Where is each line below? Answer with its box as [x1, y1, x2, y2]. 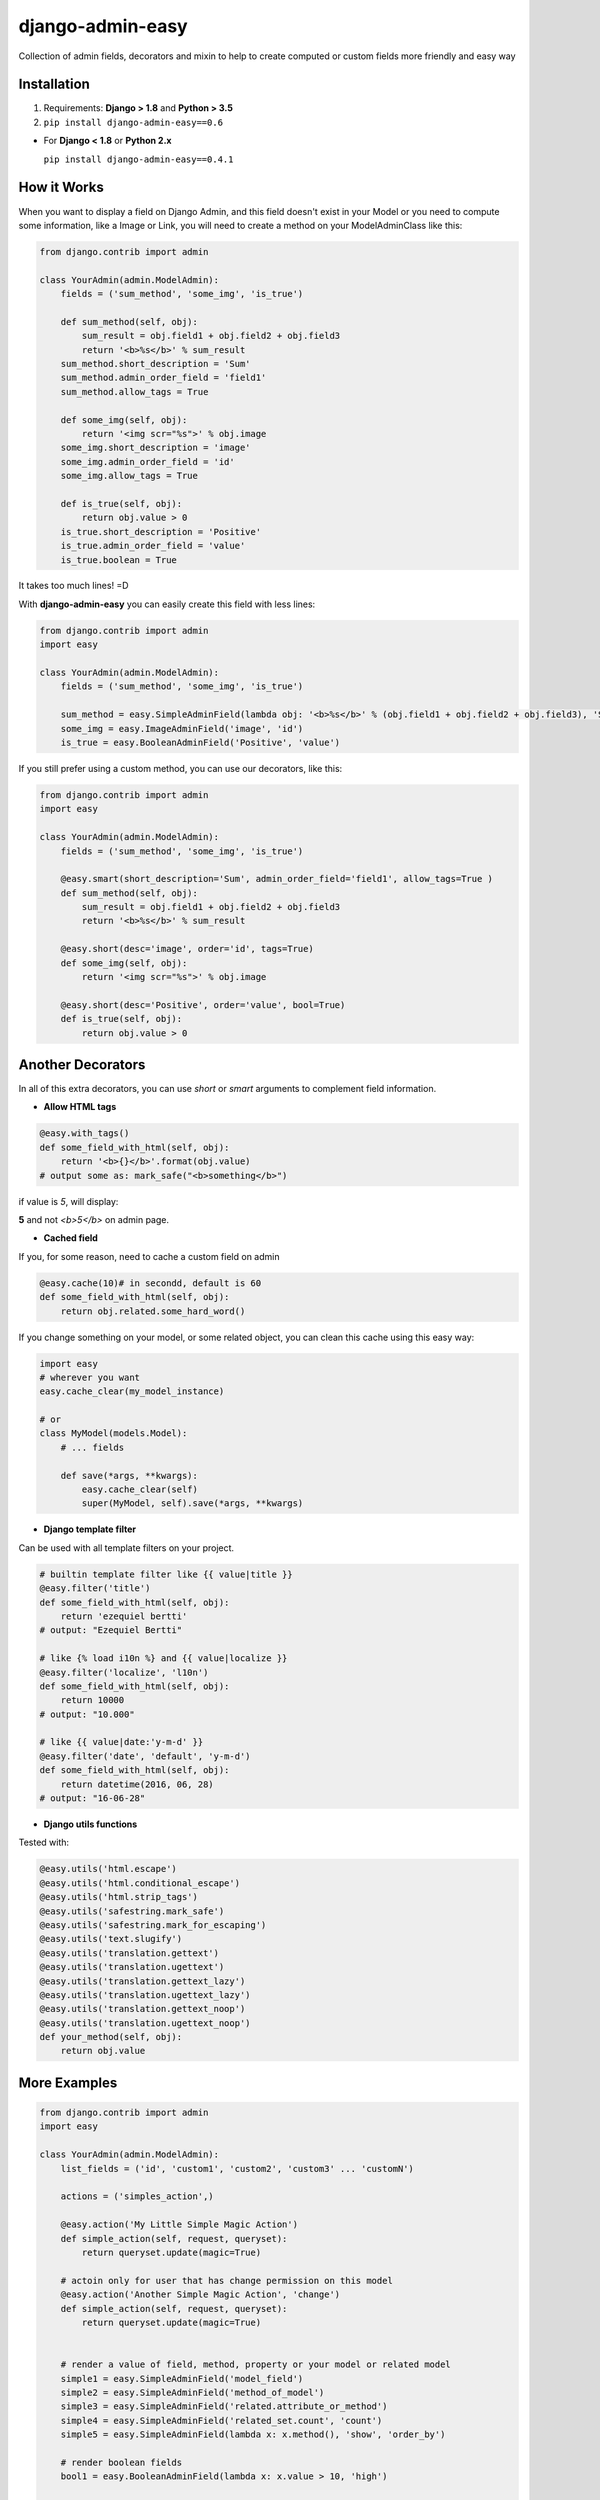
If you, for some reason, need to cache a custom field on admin [18, 1250, 280, 1262]
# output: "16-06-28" [39, 1793, 146, 1804]
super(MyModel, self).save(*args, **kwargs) [81, 1498, 304, 1509]
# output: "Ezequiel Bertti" [39, 1625, 183, 1636]
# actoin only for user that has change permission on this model [60, 2275, 394, 2286]
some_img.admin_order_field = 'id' [60, 456, 235, 467]
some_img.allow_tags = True [60, 470, 199, 482]
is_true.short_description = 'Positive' [60, 526, 262, 537]
